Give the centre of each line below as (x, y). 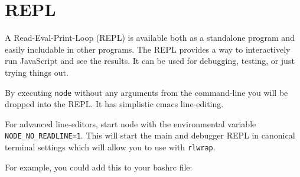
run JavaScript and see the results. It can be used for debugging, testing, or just (150, 61)
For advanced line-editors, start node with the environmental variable (131, 123)
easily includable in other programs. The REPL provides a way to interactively (148, 49)
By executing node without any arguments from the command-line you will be (146, 92)
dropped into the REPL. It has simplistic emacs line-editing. (114, 104)
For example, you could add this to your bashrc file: (99, 167)
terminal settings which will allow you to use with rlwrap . (110, 147)
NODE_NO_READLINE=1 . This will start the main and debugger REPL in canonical (150, 135)
